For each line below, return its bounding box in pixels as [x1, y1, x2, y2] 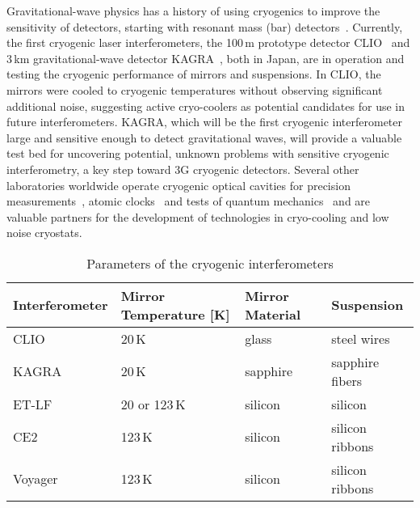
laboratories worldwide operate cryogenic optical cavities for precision [6, 176, 351, 193]
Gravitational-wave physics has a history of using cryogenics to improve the [6, 2, 380, 19]
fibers [331, 370, 363, 390]
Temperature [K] [120, 304, 230, 324]
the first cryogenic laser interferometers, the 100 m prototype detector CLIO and [6, 34, 410, 51]
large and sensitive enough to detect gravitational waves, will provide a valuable [6, 129, 402, 146]
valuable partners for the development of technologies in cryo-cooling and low [6, 208, 389, 225]
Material [245, 304, 301, 324]
